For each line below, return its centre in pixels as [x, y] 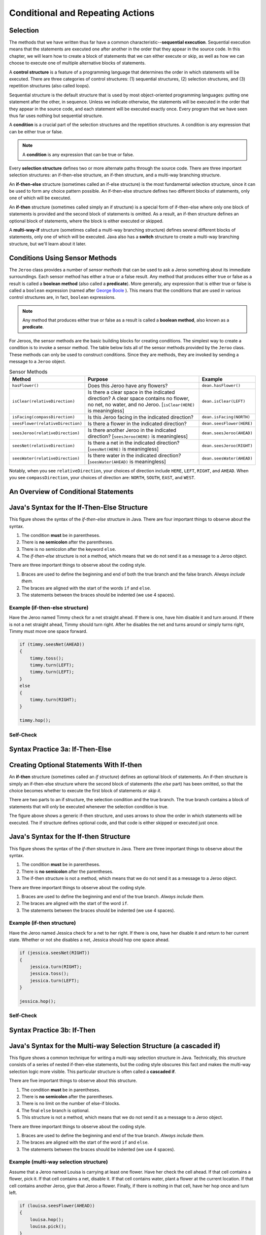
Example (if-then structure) [43, 923]
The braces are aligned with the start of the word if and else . [85, 1142]
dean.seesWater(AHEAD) [227, 459]
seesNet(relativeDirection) [44, 446]
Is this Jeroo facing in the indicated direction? [141, 417]
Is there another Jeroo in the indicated [132, 430]
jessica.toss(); [49, 974]
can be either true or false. [36, 131]
